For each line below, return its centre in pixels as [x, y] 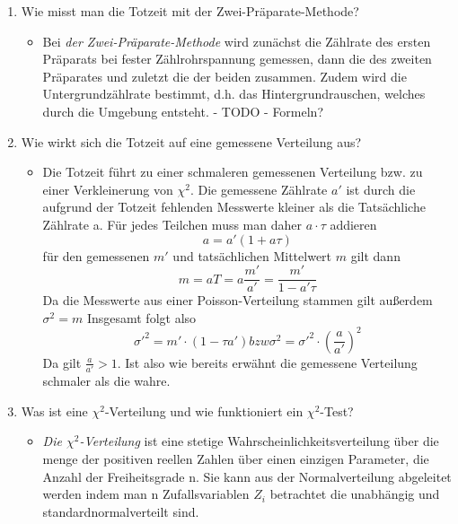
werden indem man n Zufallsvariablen [146, 494]
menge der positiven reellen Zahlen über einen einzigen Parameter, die [236, 458]
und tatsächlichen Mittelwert [252, 255]
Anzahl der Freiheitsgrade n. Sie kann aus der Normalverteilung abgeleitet [247, 476]
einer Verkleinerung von [108, 189]
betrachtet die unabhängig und [355, 494]
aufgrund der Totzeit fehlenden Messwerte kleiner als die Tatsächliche [234, 207]
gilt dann [375, 255]
